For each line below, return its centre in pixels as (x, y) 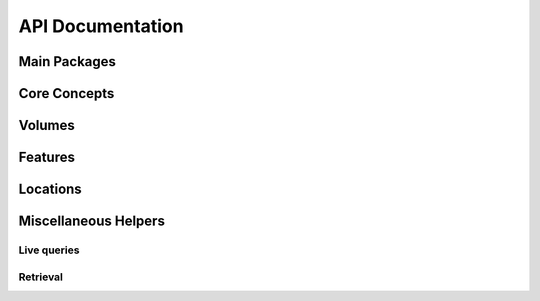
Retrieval (41, 277)
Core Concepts (66, 93)
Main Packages (67, 61)
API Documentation (101, 26)
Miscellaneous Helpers (91, 221)
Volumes (46, 125)
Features (46, 157)
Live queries (49, 250)
